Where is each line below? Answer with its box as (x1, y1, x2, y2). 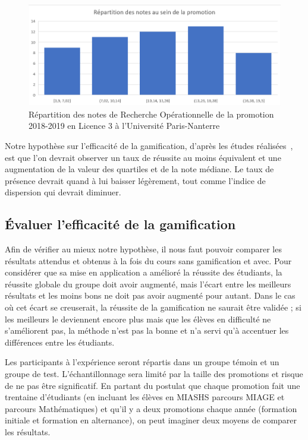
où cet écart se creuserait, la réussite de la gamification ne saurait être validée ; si (5, 301, 301, 314)
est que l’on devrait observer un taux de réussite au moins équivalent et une (5, 151, 281, 163)
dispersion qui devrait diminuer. (5, 186, 121, 198)
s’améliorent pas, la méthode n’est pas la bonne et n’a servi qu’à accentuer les (5, 324, 289, 337)
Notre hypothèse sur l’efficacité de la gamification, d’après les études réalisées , (5, 139, 293, 151)
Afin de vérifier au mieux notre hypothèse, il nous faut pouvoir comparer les (5, 243, 282, 255)
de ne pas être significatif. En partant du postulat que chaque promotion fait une (5, 379, 300, 391)
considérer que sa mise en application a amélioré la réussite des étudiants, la (5, 266, 282, 278)
